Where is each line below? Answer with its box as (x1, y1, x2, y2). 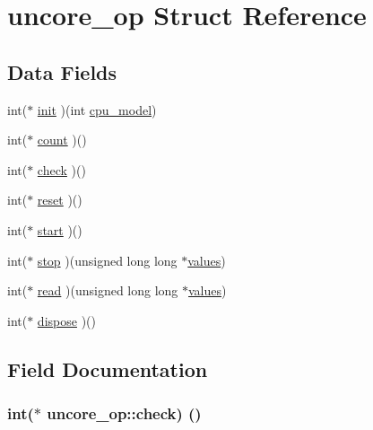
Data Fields (7, 57, 117, 85)
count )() (37, 130, 87, 149)
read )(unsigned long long (37, 281, 178, 300)
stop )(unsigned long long (37, 250, 178, 269)
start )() (37, 220, 82, 239)
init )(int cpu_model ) (37, 100, 157, 118)
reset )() (37, 190, 82, 209)
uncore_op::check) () (47, 402, 202, 425)
